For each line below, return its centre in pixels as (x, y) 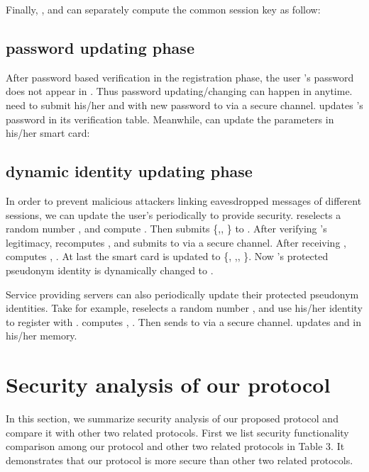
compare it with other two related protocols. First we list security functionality (177, 432)
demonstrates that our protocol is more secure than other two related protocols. (180, 460)
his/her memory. (42, 336)
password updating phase (100, 47)
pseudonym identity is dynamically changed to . (110, 270)
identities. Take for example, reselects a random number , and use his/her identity (184, 308)
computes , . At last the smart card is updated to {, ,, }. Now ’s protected (167, 256)
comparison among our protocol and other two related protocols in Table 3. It (175, 446)
